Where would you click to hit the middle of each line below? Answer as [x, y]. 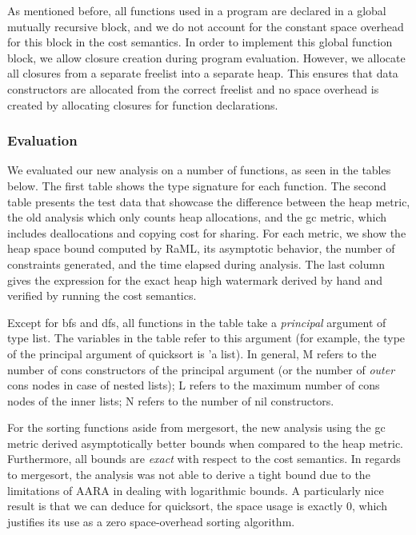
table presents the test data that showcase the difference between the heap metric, [209, 201]
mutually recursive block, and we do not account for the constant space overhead [206, 26]
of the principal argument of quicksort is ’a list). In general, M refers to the [192, 353]
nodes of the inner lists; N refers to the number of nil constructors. [171, 400]
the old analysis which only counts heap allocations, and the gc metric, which [197, 217]
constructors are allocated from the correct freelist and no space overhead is [193, 88]
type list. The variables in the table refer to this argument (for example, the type [206, 338]
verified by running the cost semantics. [102, 295]
